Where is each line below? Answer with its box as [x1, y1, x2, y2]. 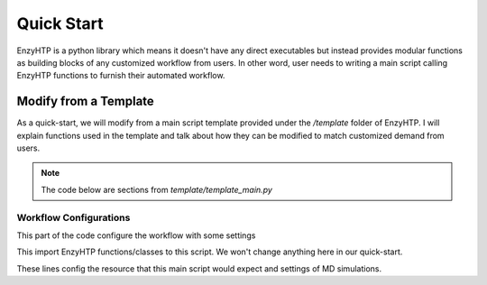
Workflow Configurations [16, 211, 131, 224]
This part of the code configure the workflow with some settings [16, 230, 256, 241]
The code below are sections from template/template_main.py [41, 184, 272, 195]
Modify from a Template [16, 94, 155, 109]
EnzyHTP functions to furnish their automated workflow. [16, 70, 225, 81]
